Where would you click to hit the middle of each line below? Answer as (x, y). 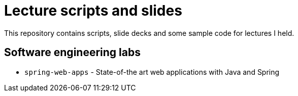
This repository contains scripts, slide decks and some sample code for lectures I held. (149, 33)
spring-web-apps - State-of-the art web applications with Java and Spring (152, 72)
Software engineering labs (72, 53)
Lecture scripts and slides (93, 11)
